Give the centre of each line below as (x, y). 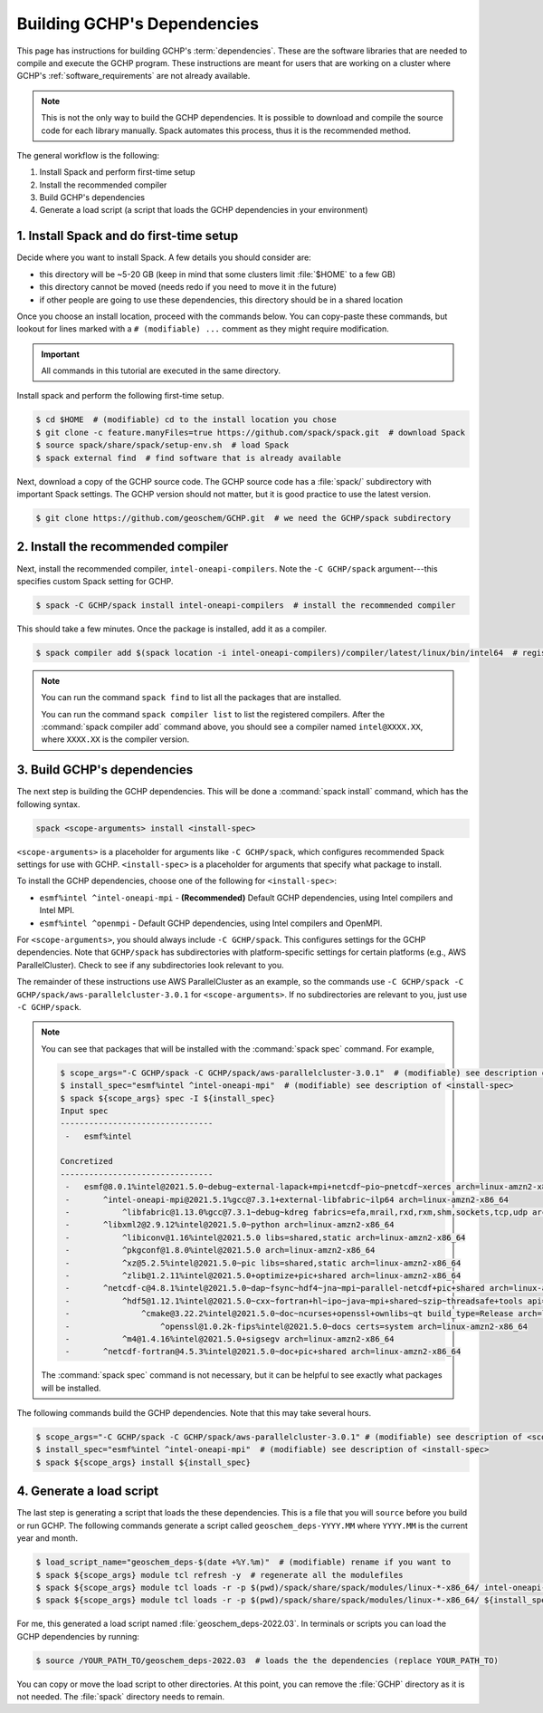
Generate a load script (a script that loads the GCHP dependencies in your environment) (204, 210)
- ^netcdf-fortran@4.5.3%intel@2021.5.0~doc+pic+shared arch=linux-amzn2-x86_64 (263, 1352)
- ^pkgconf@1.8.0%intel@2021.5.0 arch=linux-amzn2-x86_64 (220, 1251)
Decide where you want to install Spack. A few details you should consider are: (164, 257)
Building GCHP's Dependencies (138, 24)
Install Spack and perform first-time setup (117, 172)
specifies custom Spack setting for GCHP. (95, 581)
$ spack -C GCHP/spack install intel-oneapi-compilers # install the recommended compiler (246, 605)
